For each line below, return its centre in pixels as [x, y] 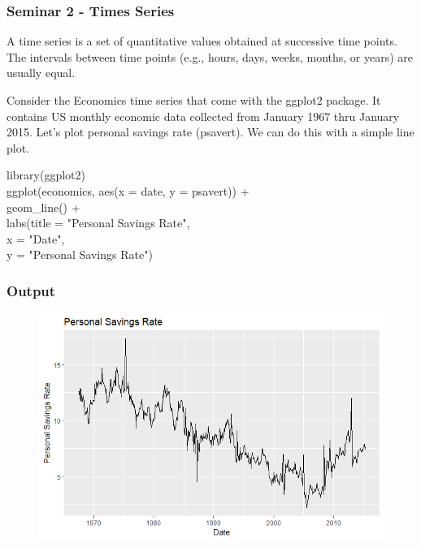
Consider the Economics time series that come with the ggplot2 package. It [194, 100]
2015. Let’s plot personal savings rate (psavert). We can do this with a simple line [210, 132]
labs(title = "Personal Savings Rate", [98, 223]
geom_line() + [43, 207]
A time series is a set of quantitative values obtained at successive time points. [202, 41]
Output [31, 290]
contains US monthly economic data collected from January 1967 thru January [203, 116]
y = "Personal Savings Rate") [80, 254]
